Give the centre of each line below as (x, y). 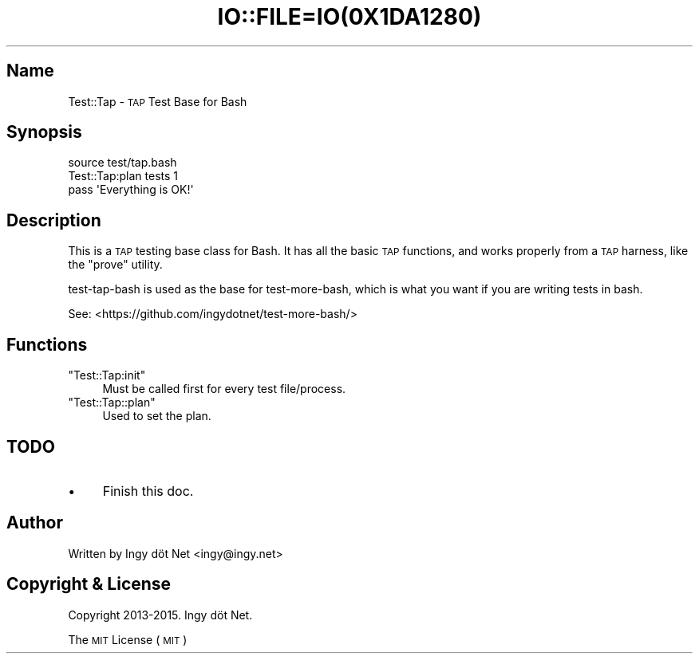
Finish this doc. (148, 491)
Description (54, 220)
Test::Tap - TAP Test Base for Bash (158, 101)
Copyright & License (89, 584)
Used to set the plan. (157, 416)
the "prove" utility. (115, 265)
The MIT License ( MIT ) (128, 639)
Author (35, 523)
